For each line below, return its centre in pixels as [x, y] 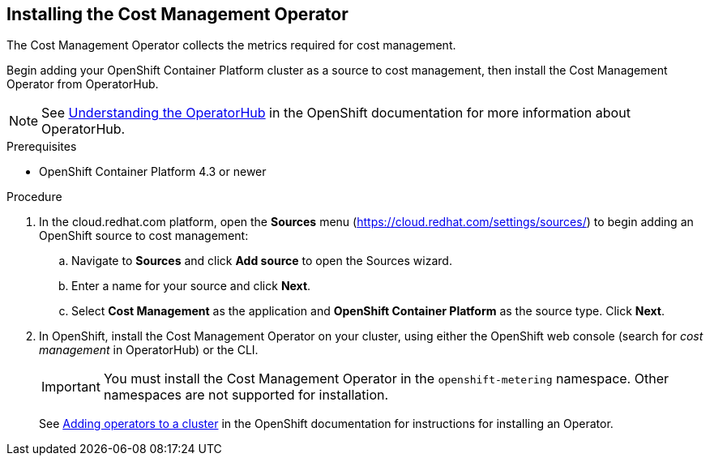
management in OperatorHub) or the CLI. [149, 350]
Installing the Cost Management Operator [177, 14]
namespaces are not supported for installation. [246, 395]
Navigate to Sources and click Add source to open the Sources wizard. [262, 261]
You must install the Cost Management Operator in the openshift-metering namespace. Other [386, 379]
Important [71, 387]
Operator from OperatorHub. [83, 84]
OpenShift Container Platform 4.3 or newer [153, 172]
